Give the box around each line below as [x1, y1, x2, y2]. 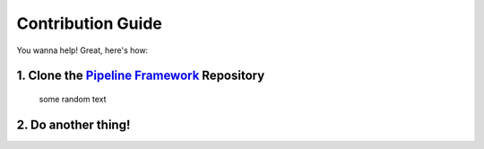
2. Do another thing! [16, 117, 131, 132]
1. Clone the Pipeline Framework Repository [16, 68, 265, 83]
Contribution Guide [16, 13, 163, 33]
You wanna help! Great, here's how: [16, 45, 149, 56]
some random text [39, 93, 107, 104]
